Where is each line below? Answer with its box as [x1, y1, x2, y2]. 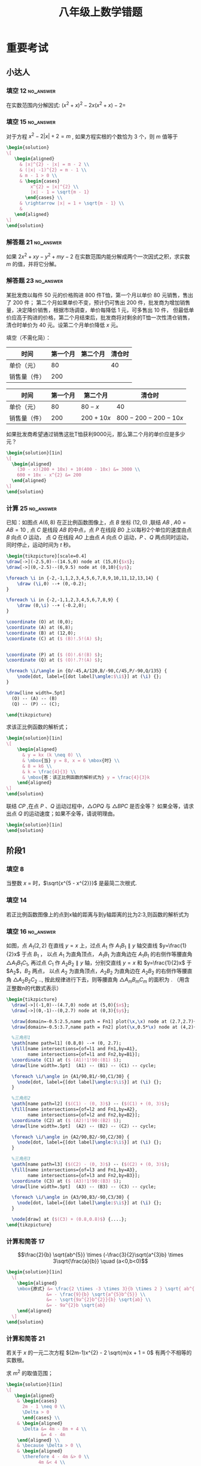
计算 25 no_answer [6, 504, 57, 512]
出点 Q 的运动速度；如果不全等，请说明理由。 [6, 810, 118, 817]
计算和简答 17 [6, 1237, 45, 1245]
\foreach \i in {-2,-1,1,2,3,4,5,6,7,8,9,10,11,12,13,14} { [6, 575, 160, 581]
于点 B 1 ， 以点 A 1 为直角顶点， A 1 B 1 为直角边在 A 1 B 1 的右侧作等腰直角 [22, 950, 193, 959]
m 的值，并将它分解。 [6, 260, 60, 267]
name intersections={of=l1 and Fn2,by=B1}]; [28, 1052, 141, 1057]
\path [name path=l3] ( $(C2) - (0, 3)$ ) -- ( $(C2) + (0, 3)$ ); [11, 1162, 170, 1168]
